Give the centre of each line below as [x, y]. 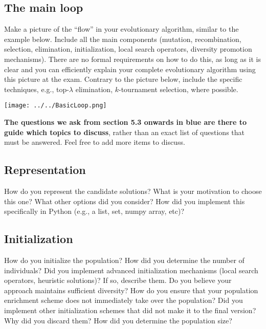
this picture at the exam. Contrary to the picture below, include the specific [123, 79]
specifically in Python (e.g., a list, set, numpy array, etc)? [94, 211]
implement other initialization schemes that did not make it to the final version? [130, 310]
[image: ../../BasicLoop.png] [56, 106]
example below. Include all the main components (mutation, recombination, [123, 39]
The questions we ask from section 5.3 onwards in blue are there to [125, 122]
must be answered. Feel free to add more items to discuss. [95, 142]
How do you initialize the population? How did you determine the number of [124, 260]
